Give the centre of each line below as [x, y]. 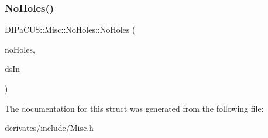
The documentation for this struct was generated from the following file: [134, 108]
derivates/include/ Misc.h [49, 128]
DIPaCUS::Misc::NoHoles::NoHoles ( [70, 30]
